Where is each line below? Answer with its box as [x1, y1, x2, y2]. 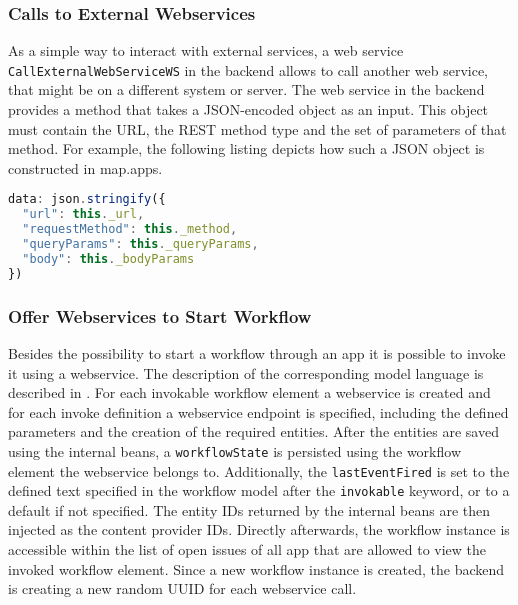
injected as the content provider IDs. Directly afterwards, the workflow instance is [8, 519, 510, 540]
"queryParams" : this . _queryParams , [22, 237, 259, 252]
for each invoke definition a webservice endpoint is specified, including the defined [8, 401, 509, 422]
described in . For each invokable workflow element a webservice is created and [8, 382, 491, 403]
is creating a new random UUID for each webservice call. [8, 578, 357, 599]
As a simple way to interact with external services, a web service [8, 40, 404, 61]
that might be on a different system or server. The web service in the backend [8, 79, 485, 100]
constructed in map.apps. [8, 157, 163, 178]
